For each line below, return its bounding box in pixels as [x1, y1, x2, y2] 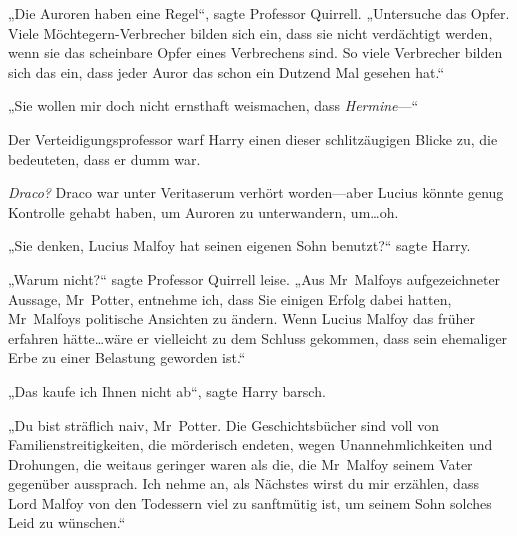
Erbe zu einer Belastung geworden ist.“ [8, 347, 246, 368]
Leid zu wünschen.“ [8, 512, 126, 533]
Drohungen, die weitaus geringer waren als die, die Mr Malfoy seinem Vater [8, 453, 473, 474]
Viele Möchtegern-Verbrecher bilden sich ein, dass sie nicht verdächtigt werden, [8, 22, 493, 43]
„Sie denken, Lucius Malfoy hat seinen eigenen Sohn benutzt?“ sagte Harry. [8, 235, 471, 256]
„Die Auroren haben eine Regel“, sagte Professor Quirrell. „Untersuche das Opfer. [8, 3, 510, 23]
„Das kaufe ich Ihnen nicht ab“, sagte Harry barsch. [8, 380, 326, 401]
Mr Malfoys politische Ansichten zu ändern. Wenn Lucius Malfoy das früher [8, 308, 476, 329]
